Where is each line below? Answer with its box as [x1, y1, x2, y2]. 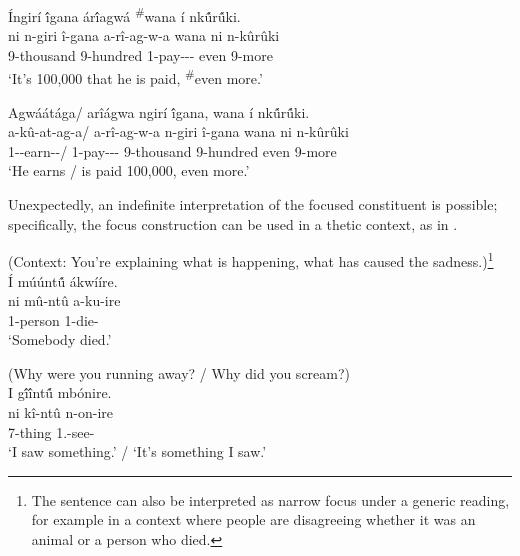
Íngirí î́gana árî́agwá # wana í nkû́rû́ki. [8, 3, 241, 26]
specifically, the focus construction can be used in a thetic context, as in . [8, 213, 458, 234]
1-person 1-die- [8, 309, 99, 330]
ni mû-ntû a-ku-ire [8, 290, 121, 311]
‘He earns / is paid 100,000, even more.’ [8, 160, 250, 181]
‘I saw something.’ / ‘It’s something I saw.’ [8, 441, 267, 462]
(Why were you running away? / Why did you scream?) [8, 362, 351, 383]
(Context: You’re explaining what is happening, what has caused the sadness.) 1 [8, 248, 494, 271]
